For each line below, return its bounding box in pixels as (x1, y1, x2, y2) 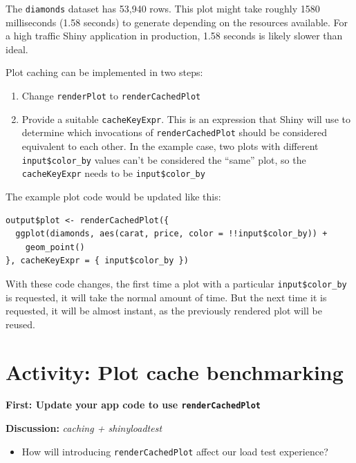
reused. (6, 316, 35, 331)
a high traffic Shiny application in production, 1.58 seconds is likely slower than (6, 28, 343, 43)
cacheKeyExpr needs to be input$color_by (21, 166, 205, 180)
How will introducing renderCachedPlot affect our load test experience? (21, 444, 328, 458)
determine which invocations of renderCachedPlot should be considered (21, 125, 327, 140)
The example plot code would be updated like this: (6, 189, 221, 203)
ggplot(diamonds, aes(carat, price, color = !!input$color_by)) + (15, 229, 328, 239)
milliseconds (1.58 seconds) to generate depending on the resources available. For (6, 15, 348, 29)
